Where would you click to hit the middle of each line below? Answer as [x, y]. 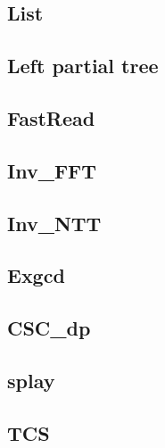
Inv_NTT [54, 223]
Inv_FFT [52, 170]
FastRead [51, 117]
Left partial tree [83, 66]
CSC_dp [49, 328]
